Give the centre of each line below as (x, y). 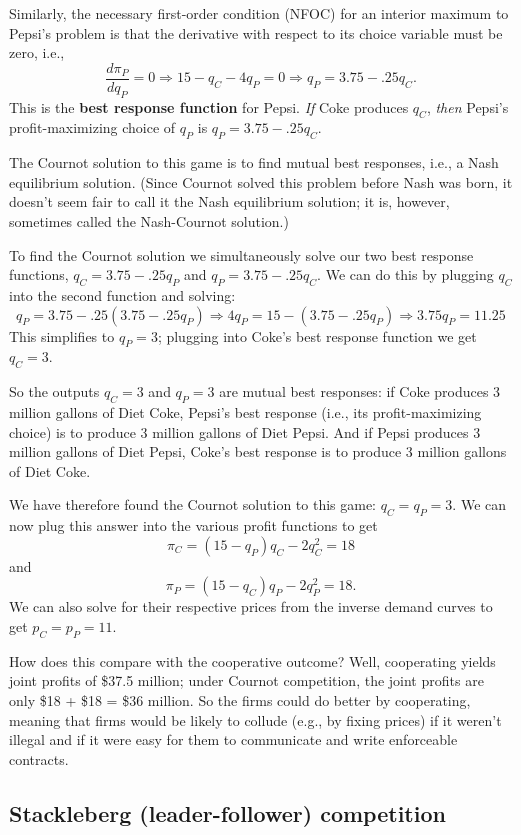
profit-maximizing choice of (92, 127)
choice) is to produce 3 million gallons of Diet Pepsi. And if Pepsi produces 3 (245, 431)
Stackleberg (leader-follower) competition (227, 812)
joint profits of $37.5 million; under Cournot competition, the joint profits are (246, 680)
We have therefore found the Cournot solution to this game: (193, 504)
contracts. (39, 758)
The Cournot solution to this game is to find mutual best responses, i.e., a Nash (254, 162)
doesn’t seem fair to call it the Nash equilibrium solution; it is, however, (229, 201)
